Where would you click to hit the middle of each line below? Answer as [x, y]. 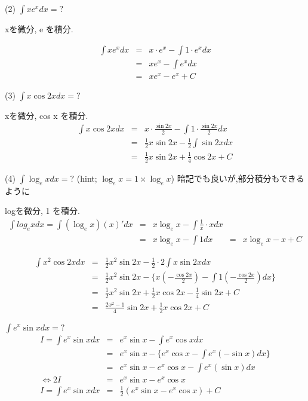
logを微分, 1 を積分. [42, 211]
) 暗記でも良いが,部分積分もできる [238, 178]
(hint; [87, 178]
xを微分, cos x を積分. [47, 115]
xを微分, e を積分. [39, 29]
